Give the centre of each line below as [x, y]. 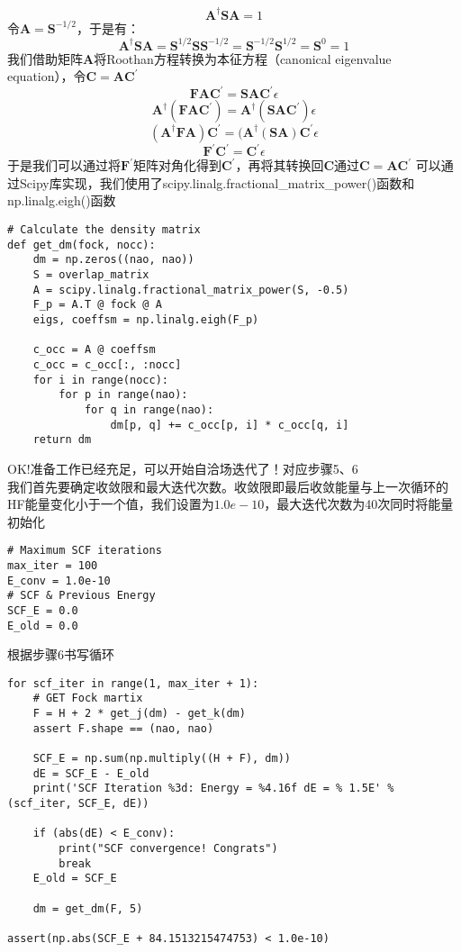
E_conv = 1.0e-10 [59, 580]
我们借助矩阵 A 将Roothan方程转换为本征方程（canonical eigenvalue [199, 58]
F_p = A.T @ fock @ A [97, 305]
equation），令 [47, 76]
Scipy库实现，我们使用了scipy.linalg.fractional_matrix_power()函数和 [217, 182]
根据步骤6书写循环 [61, 654]
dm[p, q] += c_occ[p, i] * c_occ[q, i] [230, 425]
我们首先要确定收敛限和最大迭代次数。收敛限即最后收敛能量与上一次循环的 [228, 486]
